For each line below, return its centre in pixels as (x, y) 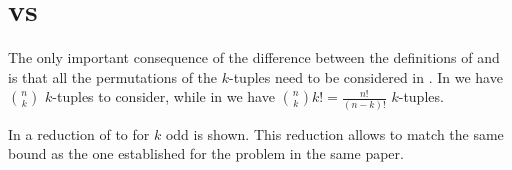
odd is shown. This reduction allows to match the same (334, 133)
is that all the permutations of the (113, 76)
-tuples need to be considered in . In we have (366, 76)
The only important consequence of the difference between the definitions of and (254, 57)
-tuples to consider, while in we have (163, 96)
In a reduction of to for (79, 133)
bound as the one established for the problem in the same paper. (206, 153)
